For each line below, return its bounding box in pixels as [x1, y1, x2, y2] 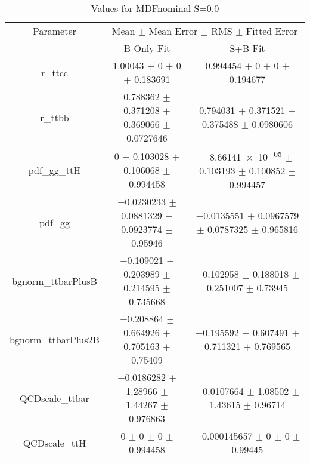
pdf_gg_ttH [28, 162, 81, 177]
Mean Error [148, 24, 198, 38]
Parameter [33, 24, 76, 38]
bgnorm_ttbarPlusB [12, 274, 97, 288]
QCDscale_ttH [23, 435, 86, 450]
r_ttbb [40, 110, 69, 124]
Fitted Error [246, 24, 298, 38]
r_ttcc [41, 65, 68, 79]
